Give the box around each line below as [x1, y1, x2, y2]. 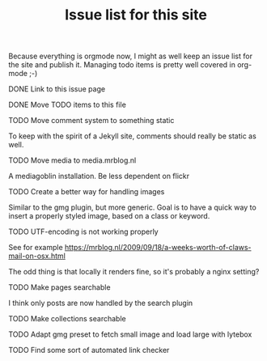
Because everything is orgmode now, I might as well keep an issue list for [8, 51, 253, 62]
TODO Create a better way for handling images [8, 187, 165, 197]
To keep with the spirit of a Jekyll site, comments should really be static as [8, 131, 256, 141]
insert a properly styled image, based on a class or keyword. [8, 211, 210, 221]
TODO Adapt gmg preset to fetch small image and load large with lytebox [8, 329, 252, 339]
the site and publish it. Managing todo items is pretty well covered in [8, 60, 236, 70]
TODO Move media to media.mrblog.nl [8, 155, 137, 165]
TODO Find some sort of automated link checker [8, 346, 170, 355]
